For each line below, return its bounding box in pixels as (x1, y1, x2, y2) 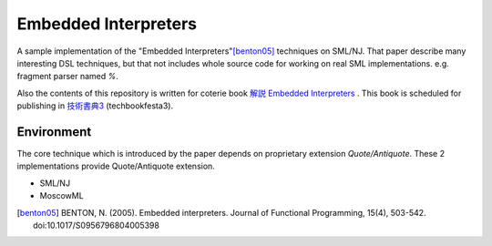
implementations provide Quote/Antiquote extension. (16, 160, 216, 172)
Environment (16, 124, 92, 139)
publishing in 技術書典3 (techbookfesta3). (16, 100, 173, 111)
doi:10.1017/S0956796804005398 (33, 220, 159, 231)
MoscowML (39, 190, 84, 201)
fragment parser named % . (16, 71, 118, 82)
